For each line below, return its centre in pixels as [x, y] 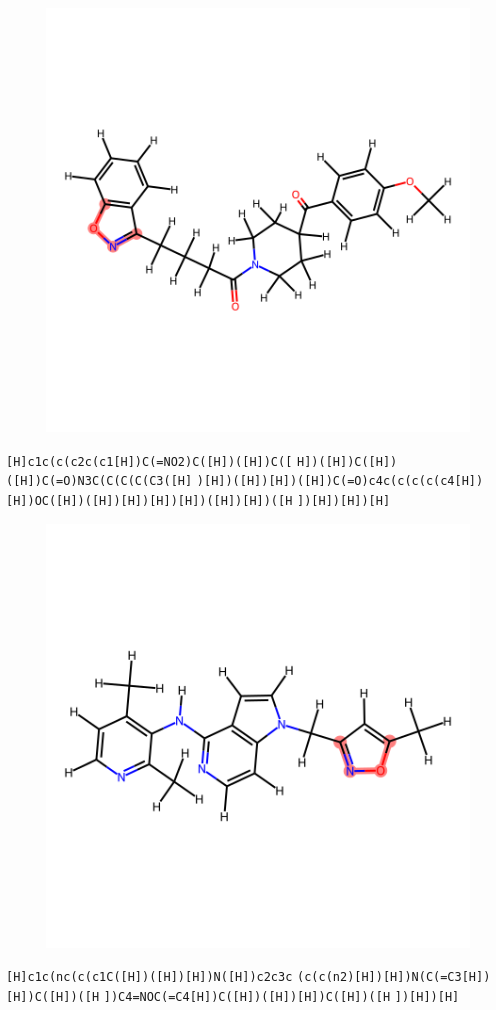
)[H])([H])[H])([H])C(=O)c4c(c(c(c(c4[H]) [340, 481]
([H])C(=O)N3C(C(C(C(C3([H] [99, 481]
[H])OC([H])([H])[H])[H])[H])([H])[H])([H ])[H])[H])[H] [198, 500]
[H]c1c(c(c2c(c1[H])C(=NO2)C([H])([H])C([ [149, 461]
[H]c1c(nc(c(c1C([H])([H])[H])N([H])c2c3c [149, 977]
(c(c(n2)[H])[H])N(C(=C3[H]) [394, 977]
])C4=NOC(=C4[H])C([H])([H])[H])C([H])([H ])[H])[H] [281, 996]
